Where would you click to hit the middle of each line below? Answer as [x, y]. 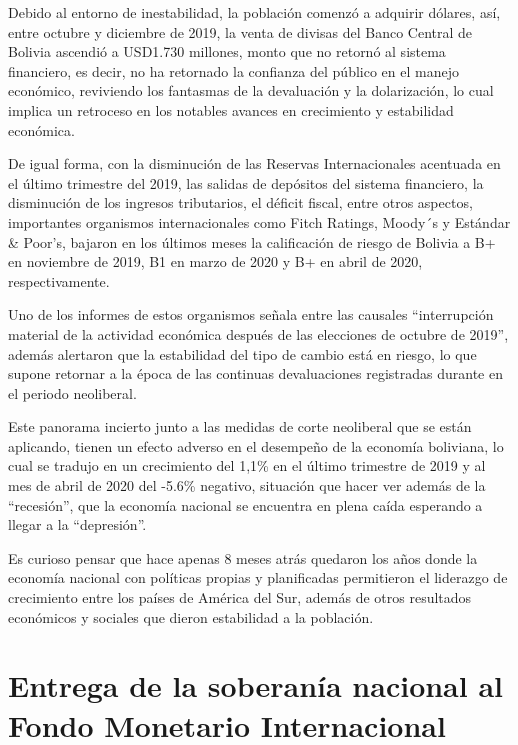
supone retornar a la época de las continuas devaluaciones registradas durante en [255, 373]
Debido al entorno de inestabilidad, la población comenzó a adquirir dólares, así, [254, 12]
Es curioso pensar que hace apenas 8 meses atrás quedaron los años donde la [243, 557]
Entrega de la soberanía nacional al [256, 685]
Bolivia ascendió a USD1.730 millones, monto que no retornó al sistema [227, 51]
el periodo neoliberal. [72, 392]
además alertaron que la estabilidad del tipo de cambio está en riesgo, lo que [242, 353]
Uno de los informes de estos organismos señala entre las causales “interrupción [251, 314]
